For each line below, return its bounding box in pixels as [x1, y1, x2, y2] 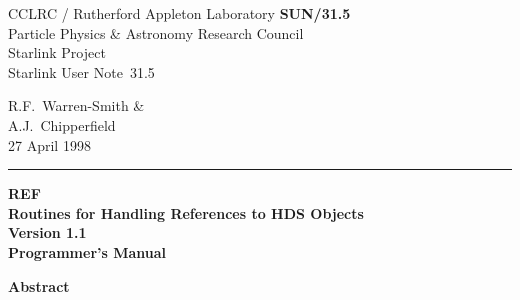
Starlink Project [8, 42, 106, 63]
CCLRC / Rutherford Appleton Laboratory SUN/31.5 [8, 3, 351, 23]
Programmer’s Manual [8, 241, 167, 262]
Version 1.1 [8, 222, 87, 243]
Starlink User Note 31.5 [8, 61, 155, 82]
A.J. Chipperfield [8, 114, 116, 135]
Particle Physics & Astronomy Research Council [8, 22, 304, 43]
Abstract [8, 275, 70, 296]
